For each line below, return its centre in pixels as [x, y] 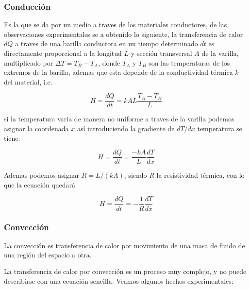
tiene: [12, 138]
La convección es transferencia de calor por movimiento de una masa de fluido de [125, 245]
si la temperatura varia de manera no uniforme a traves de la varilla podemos [119, 119]
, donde [109, 62]
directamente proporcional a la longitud [63, 53]
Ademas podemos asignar [42, 175]
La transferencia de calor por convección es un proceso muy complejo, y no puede [125, 271]
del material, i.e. [28, 81]
